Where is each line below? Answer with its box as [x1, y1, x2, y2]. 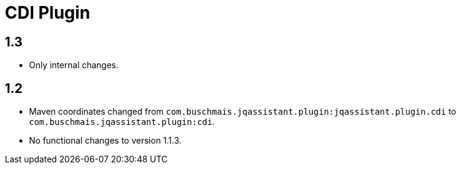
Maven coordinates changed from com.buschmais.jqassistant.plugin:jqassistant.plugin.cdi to [29, 106, 456, 117]
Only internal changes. [29, 60, 119, 71]
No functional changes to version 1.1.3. [29, 135, 182, 146]
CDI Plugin [5, 2, 91, 23]
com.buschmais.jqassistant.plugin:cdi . [29, 116, 215, 127]
